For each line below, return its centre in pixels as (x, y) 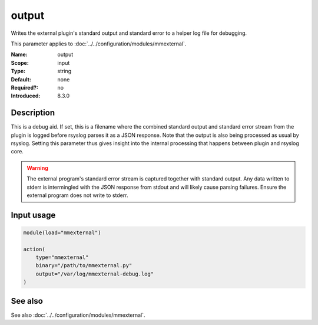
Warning (37, 168)
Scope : (20, 63)
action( (34, 249)
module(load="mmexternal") (62, 232)
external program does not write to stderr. (77, 195)
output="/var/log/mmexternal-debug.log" (95, 274)
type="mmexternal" (62, 257)
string (64, 71)
